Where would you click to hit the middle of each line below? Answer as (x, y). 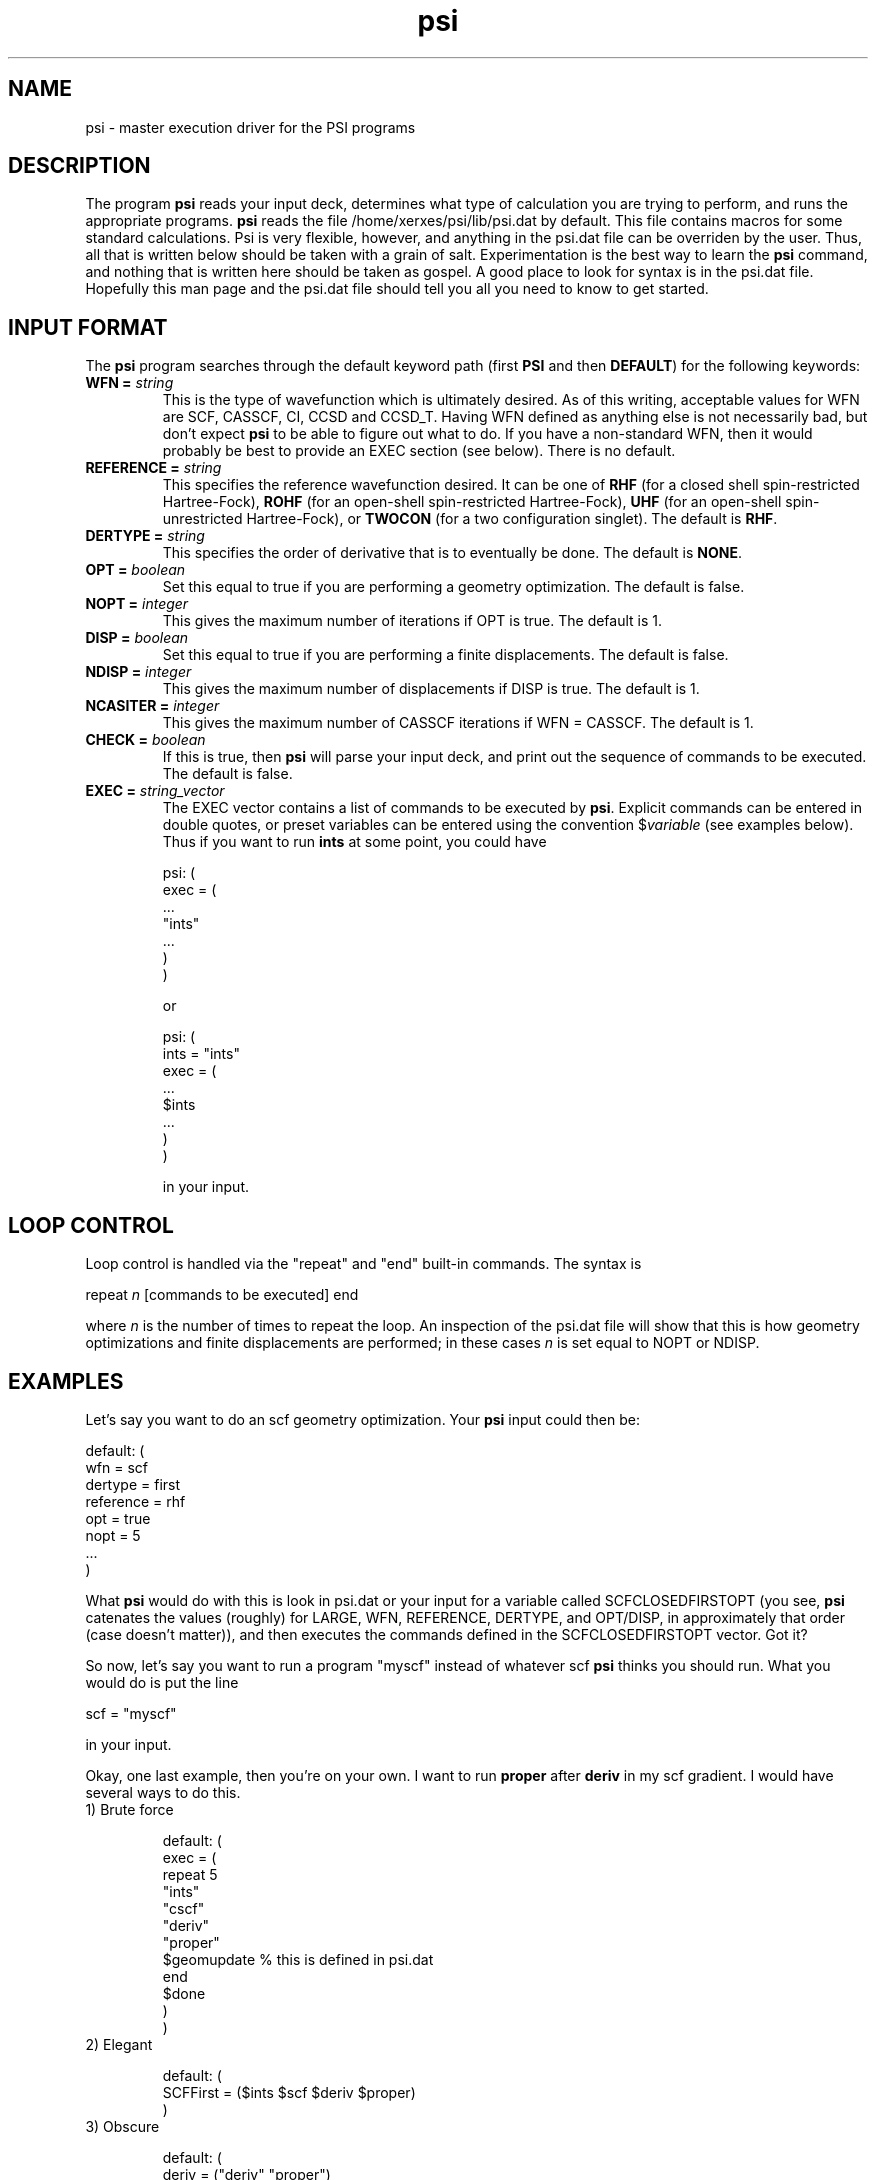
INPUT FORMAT (88, 327)
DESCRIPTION (79, 166)
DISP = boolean (137, 638)
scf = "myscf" (131, 1713)
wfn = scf (117, 1467)
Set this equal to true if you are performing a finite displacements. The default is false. (445, 655)
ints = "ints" (201, 1054)
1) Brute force (129, 1809)
